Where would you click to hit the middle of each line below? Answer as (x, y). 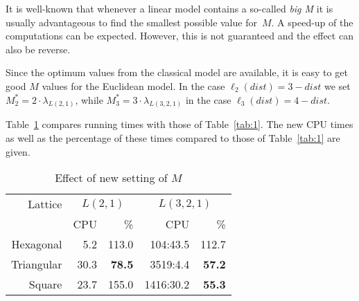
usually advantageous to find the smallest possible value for (131, 22)
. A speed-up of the (312, 22)
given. (18, 151)
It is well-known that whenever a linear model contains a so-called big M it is (169, 8)
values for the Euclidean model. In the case (133, 85)
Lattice (45, 204)
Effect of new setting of (111, 178)
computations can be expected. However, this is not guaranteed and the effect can (179, 36)
